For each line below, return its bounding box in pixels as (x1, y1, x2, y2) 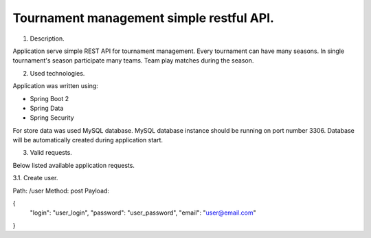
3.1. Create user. (12, 174, 58, 182)
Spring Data (30, 104, 64, 112)
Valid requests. (30, 149, 72, 157)
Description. (30, 34, 65, 43)
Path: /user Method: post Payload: (12, 186, 110, 195)
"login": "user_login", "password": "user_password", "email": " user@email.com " (30, 208, 257, 217)
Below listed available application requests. (12, 161, 135, 169)
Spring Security (30, 113, 75, 122)
